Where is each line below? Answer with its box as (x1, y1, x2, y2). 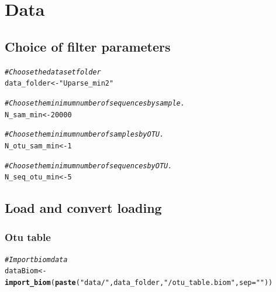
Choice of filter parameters (5, 37, 171, 55)
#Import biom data (5, 255, 68, 264)
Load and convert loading (5, 199, 162, 217)
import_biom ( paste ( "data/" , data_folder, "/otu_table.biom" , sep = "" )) (5, 279, 273, 287)
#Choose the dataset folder (5, 67, 101, 76)
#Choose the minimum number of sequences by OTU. (5, 161, 172, 170)
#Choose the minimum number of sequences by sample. (5, 99, 185, 107)
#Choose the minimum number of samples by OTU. (5, 130, 164, 139)
